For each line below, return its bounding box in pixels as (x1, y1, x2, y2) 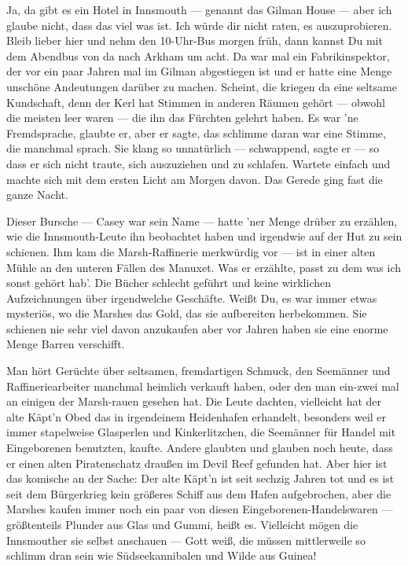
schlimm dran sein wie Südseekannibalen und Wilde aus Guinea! (6, 547, 317, 564)
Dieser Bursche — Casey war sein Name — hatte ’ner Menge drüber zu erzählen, (6, 212, 398, 229)
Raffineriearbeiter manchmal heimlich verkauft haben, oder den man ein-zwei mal (6, 377, 399, 394)
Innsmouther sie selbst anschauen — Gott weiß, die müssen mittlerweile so (6, 531, 366, 548)
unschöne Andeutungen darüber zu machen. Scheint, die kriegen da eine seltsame (6, 78, 397, 94)
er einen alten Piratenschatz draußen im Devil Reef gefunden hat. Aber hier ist (6, 454, 388, 471)
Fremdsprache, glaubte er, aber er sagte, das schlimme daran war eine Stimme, (6, 124, 386, 141)
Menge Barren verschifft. (6, 336, 125, 352)
